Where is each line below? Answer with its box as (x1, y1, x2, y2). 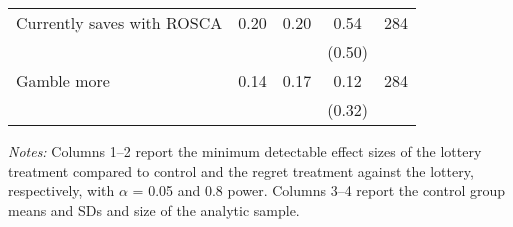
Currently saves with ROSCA (16, 11, 223, 34)
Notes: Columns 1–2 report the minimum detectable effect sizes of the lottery (8, 141, 482, 161)
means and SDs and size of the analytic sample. (8, 199, 300, 220)
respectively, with (8, 180, 115, 201)
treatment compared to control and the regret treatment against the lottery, (8, 160, 474, 181)
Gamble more (16, 69, 110, 92)
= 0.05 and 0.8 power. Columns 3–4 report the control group (132, 180, 506, 201)
